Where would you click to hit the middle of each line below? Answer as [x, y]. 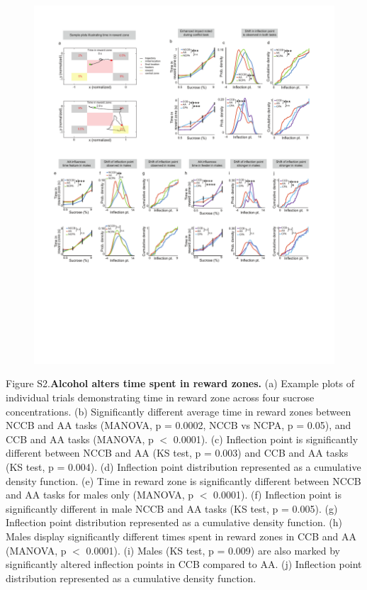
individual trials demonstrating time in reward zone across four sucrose [160, 397]
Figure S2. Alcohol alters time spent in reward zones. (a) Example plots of [180, 383]
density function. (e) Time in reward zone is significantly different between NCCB [183, 480]
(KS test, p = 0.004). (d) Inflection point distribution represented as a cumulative [183, 467]
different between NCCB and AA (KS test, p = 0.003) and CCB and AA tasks [177, 453]
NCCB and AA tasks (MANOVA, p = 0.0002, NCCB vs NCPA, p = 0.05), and [179, 425]
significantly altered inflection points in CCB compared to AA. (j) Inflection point [184, 564]
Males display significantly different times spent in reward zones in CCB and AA [181, 536]
